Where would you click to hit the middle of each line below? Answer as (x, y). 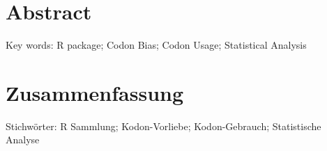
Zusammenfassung (95, 92)
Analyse (23, 140)
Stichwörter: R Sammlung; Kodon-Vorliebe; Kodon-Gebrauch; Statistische (163, 126)
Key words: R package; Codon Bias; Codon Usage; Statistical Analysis (156, 45)
